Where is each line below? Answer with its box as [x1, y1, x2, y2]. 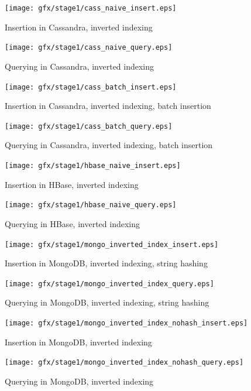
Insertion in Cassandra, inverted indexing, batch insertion [5, 100, 211, 112]
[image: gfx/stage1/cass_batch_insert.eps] [5, 83, 177, 91]
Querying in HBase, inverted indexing [5, 217, 140, 229]
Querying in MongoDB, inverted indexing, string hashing [5, 296, 209, 308]
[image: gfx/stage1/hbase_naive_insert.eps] [5, 162, 181, 170]
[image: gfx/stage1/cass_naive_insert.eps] [5, 4, 177, 12]
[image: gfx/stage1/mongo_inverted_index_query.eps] [5, 279, 214, 288]
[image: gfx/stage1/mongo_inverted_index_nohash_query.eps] [5, 358, 244, 367]
